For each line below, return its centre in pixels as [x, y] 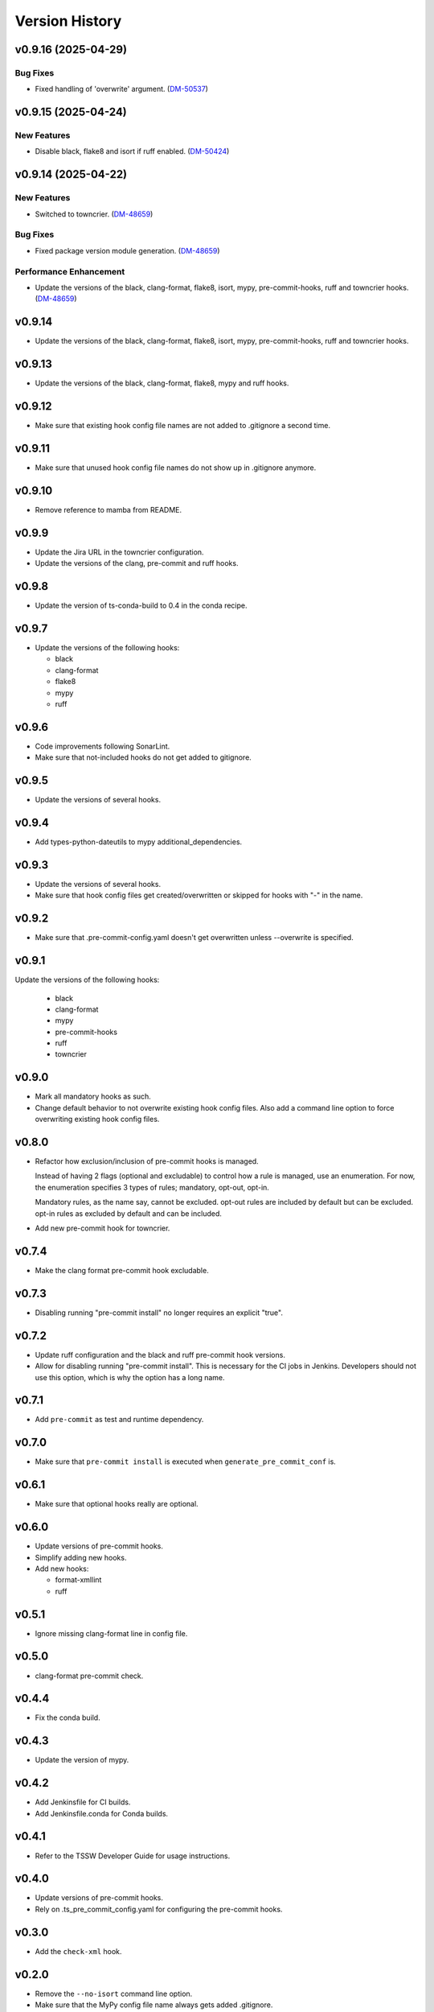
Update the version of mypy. [82, 1760]
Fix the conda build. [68, 1717]
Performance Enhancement [70, 271]
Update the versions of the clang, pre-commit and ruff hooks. [137, 563]
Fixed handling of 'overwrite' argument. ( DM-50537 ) [122, 89]
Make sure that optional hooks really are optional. [117, 1504]
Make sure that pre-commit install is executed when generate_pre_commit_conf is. [186, 1462]
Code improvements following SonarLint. [102, 746]
